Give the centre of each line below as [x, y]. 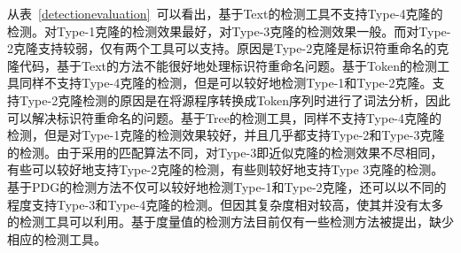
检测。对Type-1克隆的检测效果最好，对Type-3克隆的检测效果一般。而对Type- [229, 31]
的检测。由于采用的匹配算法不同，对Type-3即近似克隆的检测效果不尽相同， [225, 152]
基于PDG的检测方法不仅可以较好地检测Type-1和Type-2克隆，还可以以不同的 [227, 186]
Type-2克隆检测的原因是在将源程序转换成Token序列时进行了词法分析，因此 [235, 100]
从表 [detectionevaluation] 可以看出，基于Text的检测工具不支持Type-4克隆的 [225, 13]
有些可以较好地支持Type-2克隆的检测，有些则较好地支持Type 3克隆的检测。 [226, 169]
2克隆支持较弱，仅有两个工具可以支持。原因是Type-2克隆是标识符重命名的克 [228, 48]
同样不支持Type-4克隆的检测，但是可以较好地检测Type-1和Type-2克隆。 [226, 83]
